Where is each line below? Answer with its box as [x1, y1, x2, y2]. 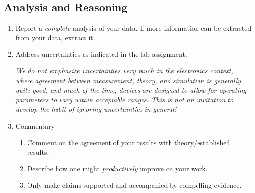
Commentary [15, 120, 55, 130]
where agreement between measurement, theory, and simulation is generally [15, 75, 241, 85]
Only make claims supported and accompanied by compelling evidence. [27, 180, 242, 190]
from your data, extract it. [15, 32, 95, 42]
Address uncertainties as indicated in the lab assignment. [15, 49, 187, 59]
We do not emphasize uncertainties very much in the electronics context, [15, 65, 233, 75]
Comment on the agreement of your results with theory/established [27, 137, 230, 147]
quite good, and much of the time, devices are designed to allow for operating [15, 85, 247, 95]
